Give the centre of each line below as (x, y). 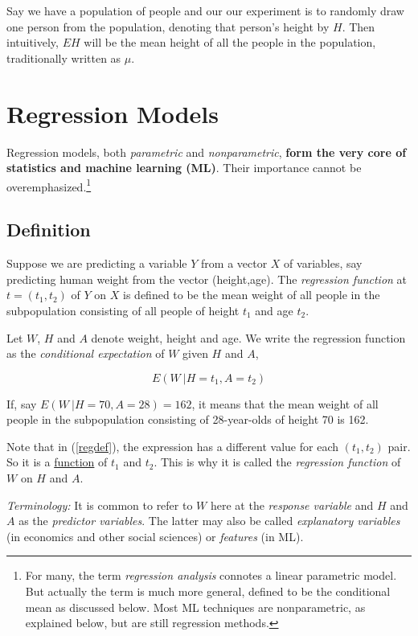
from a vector (234, 263)
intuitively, (33, 42)
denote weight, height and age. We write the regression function (248, 337)
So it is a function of (57, 462)
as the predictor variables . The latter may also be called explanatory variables (209, 521)
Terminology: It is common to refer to (100, 505)
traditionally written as (64, 57)
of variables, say (323, 263)
